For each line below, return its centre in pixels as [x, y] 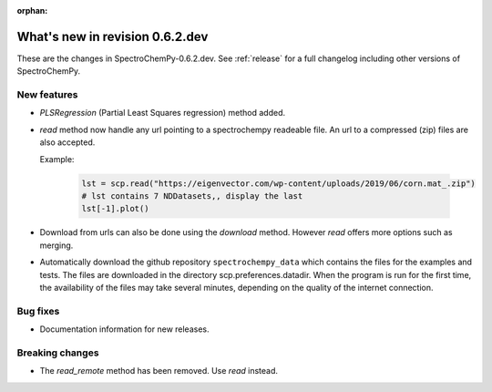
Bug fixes [38, 311]
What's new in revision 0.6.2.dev [113, 36]
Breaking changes [58, 353]
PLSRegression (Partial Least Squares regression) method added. [163, 113]
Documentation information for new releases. [124, 329]
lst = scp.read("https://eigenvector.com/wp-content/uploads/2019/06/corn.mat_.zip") [278, 183]
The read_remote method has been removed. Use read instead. [159, 371]
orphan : [32, 10]
